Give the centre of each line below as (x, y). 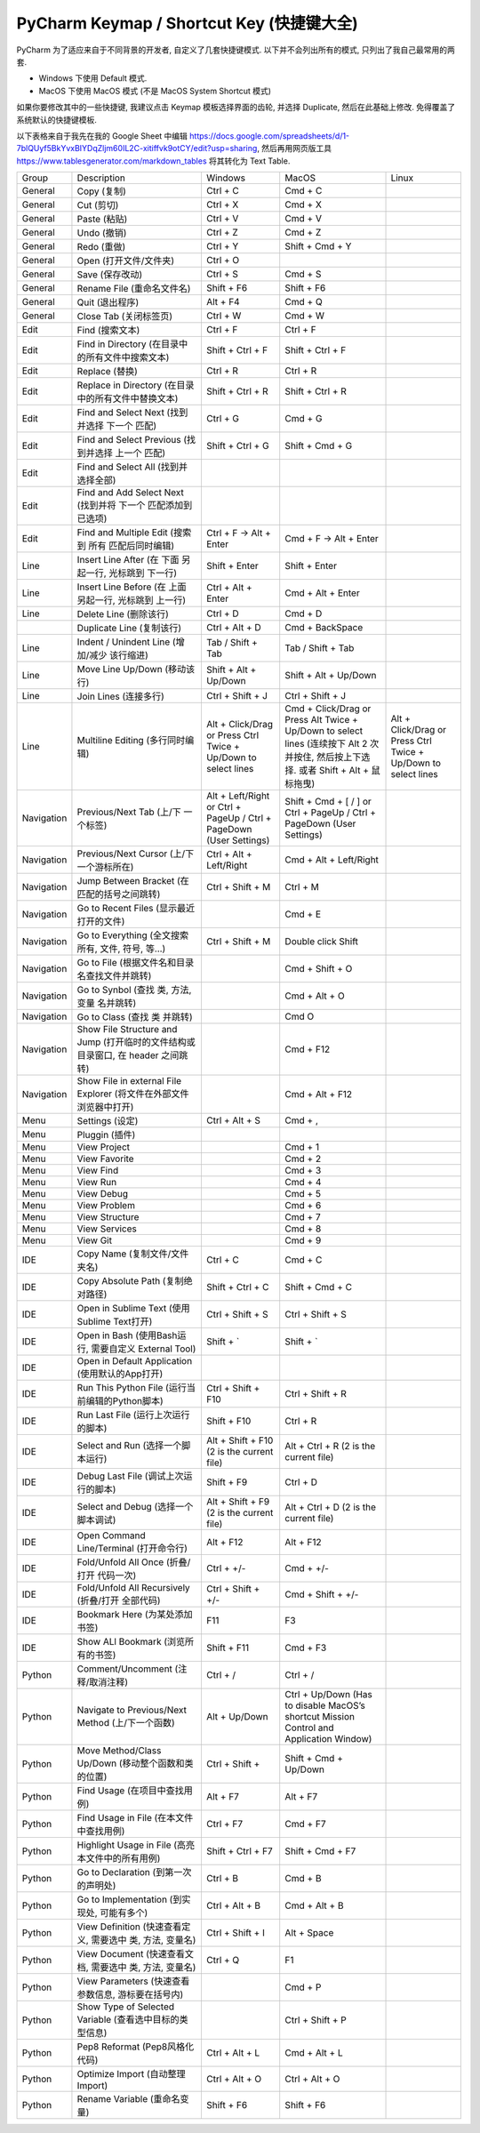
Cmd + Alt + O (315, 996)
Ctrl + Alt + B (233, 1905)
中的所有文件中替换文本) (128, 398)
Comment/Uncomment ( (128, 1669)
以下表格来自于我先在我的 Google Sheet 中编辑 (102, 136)
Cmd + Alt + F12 (319, 1095)
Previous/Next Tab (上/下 (129, 812)
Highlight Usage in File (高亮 (136, 1845)
